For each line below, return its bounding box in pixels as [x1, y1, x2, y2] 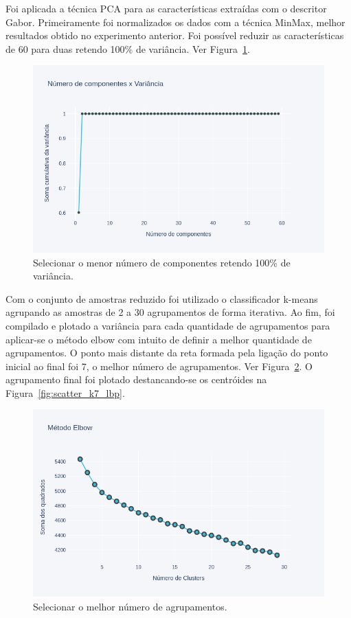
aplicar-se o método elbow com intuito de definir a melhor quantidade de [5, 332, 312, 346]
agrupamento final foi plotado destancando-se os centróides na [5, 372, 267, 387]
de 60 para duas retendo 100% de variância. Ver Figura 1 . [5, 41, 250, 56]
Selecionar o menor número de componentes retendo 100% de [33, 255, 291, 269]
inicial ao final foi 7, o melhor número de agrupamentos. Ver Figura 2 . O [5, 358, 313, 373]
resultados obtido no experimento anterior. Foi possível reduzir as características [5, 28, 344, 43]
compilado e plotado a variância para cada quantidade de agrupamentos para [5, 318, 330, 332]
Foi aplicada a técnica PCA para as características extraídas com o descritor [5, 1, 327, 15]
